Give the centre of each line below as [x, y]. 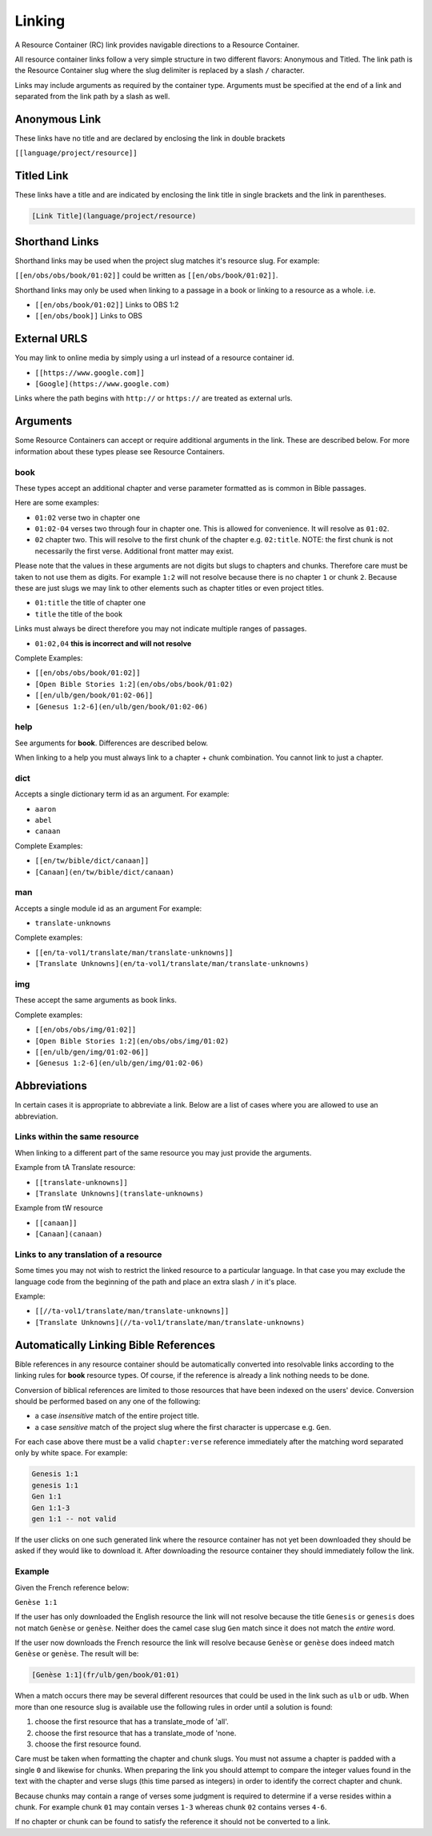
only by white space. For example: [71, 1453]
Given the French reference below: [72, 1587]
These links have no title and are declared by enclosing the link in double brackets [150, 138]
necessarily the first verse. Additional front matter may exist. [134, 551]
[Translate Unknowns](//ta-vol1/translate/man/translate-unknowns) [170, 1322]
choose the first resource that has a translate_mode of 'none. [136, 1733]
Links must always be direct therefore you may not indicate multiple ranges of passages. [161, 629]
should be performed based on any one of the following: [108, 1401]
